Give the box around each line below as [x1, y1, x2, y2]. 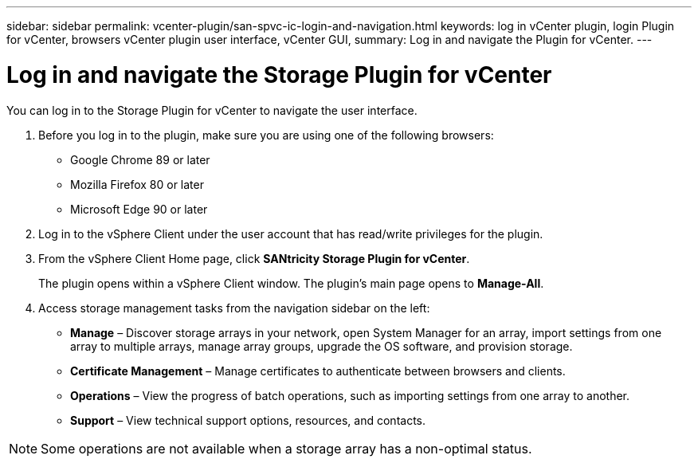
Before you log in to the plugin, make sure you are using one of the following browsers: [38, 128, 494, 142]
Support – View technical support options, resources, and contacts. [70, 413, 426, 427]
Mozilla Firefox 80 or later [70, 177, 204, 191]
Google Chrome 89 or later [70, 152, 210, 167]
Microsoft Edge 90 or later [70, 202, 208, 216]
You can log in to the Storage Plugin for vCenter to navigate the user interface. [6, 103, 418, 117]
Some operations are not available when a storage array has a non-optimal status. [41, 440, 532, 457]
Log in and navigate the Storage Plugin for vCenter [6, 61, 552, 88]
